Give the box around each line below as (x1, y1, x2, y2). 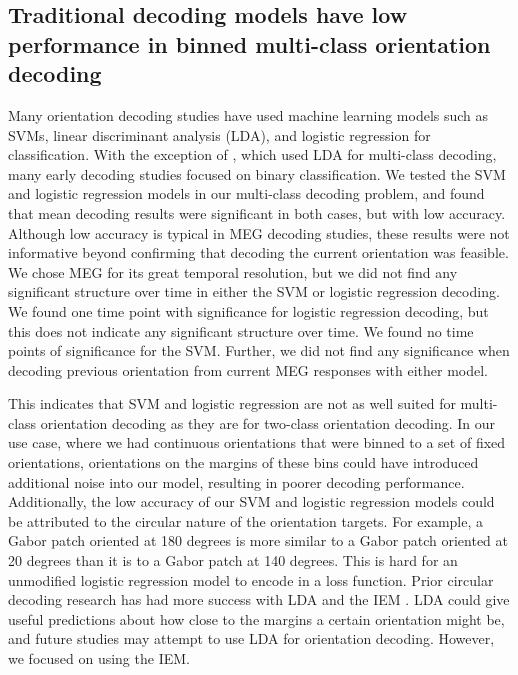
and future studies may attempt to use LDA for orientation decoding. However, (8, 628, 495, 649)
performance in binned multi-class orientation (8, 28, 491, 59)
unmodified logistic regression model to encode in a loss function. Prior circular (8, 569, 494, 590)
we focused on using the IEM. (8, 648, 190, 669)
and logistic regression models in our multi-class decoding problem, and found (8, 183, 485, 204)
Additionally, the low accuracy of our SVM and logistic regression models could (8, 491, 495, 512)
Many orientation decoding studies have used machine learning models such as (8, 104, 489, 125)
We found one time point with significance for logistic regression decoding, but (8, 300, 489, 321)
